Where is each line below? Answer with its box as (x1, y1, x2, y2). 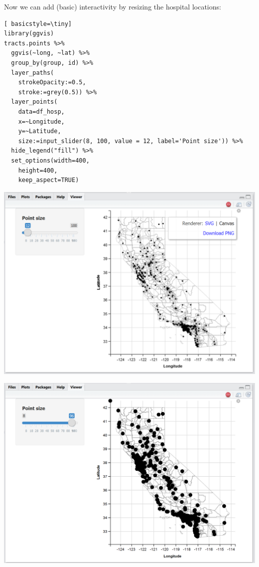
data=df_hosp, (18, 108, 65, 115)
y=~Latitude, (18, 128, 61, 135)
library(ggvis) (4, 30, 54, 37)
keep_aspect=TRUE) (18, 177, 79, 184)
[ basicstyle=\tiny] (4, 20, 72, 27)
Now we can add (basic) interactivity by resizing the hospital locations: (4, 1, 221, 11)
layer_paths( (11, 69, 54, 76)
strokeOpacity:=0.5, (18, 79, 86, 86)
